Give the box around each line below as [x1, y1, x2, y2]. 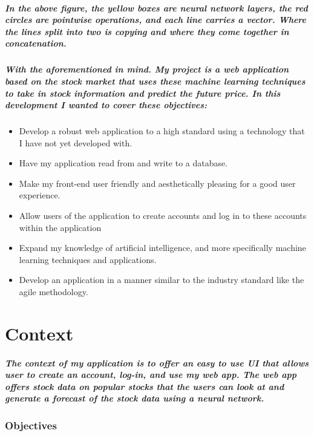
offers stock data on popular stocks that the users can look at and [5, 380, 284, 392]
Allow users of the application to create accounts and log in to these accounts [19, 209, 307, 222]
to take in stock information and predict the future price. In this [5, 86, 281, 99]
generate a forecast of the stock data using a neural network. [5, 392, 264, 405]
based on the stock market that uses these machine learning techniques [5, 74, 306, 87]
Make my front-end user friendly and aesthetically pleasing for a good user [19, 177, 296, 189]
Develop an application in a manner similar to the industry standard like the [19, 273, 304, 286]
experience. [19, 189, 61, 201]
